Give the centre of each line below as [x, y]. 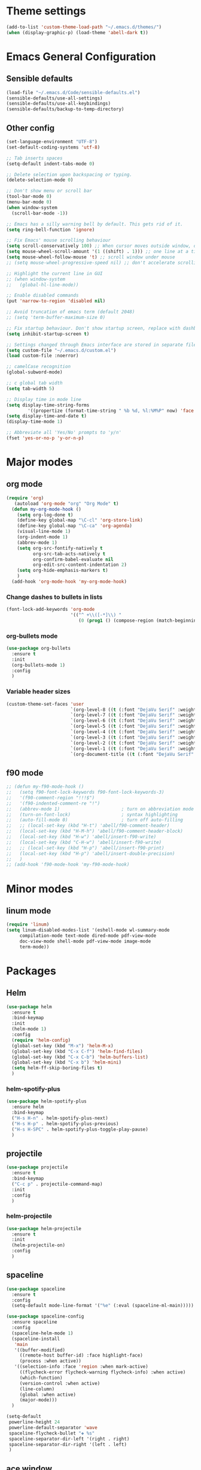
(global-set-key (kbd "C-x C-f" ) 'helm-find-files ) [77, 1051]
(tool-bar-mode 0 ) [29, 197]
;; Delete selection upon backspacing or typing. [69, 174]
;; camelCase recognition [38, 367]
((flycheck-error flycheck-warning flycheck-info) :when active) [103, 1372]
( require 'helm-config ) [41, 1040]
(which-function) [41, 1378]
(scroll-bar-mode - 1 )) [40, 213]
